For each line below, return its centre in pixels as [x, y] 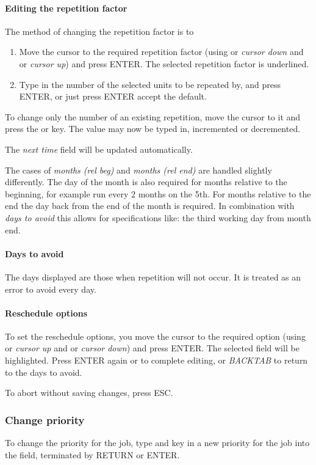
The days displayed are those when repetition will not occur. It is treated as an [153, 276]
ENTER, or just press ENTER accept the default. [113, 96]
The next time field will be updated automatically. [99, 149]
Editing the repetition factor [66, 8]
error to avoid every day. [51, 289]
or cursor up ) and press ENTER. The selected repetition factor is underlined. [164, 63]
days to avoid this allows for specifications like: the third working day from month [158, 217]
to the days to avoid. [44, 372]
